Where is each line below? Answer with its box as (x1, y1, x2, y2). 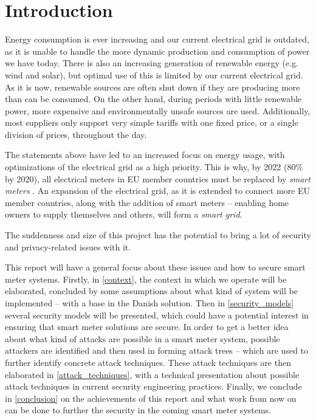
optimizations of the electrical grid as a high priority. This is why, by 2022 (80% (5, 160, 303, 173)
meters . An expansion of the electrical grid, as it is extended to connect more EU (5, 184, 310, 197)
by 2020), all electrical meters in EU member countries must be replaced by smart (5, 172, 311, 185)
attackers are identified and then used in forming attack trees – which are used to (5, 344, 309, 357)
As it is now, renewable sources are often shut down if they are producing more (5, 80, 300, 93)
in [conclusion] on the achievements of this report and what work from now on (5, 391, 297, 404)
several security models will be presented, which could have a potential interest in (5, 308, 309, 321)
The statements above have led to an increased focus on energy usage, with (5, 148, 285, 161)
